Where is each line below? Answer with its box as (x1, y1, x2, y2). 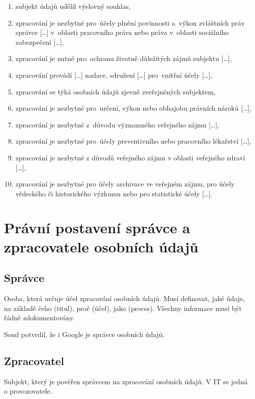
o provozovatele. (4, 386, 52, 396)
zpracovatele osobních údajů (4, 236, 198, 256)
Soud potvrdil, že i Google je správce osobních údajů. (4, 329, 165, 339)
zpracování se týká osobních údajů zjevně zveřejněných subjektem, (15, 86, 216, 96)
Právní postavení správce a (4, 217, 191, 237)
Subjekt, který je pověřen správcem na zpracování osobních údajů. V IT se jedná (4, 376, 248, 386)
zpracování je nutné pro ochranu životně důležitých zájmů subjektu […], (15, 53, 232, 63)
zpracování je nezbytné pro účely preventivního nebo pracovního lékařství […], (15, 136, 252, 146)
